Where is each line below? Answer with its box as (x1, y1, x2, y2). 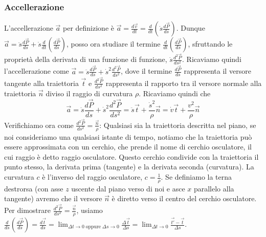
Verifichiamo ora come (4, 119, 74, 130)
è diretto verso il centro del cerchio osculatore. (112, 193, 257, 204)
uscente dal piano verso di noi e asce (71, 183, 185, 193)
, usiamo (76, 205, 103, 216)
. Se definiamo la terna (161, 171, 232, 182)
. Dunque (176, 23, 205, 33)
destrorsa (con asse (4, 183, 63, 193)
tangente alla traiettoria (4, 77, 79, 88)
